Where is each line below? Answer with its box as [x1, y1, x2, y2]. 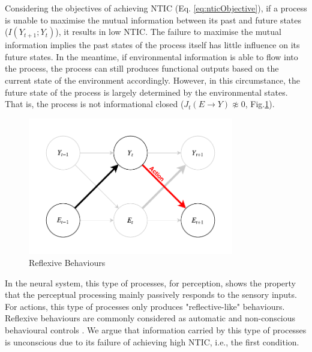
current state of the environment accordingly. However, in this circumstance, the [5, 73, 300, 86]
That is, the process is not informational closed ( [5, 97, 184, 110]
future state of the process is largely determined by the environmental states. [5, 85, 288, 98]
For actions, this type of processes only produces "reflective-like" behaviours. [5, 300, 285, 312]
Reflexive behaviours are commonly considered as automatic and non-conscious [5, 312, 296, 324]
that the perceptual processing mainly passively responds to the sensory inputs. [5, 288, 297, 301]
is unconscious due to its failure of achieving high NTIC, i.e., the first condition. [5, 335, 299, 348]
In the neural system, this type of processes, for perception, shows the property [5, 276, 296, 289]
